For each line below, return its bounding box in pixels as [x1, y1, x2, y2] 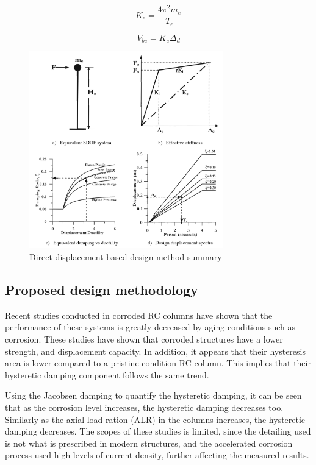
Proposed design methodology [5, 280, 198, 299]
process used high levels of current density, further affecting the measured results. [5, 449, 309, 461]
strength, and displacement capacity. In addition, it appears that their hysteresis [5, 344, 306, 357]
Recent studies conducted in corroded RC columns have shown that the [5, 308, 273, 321]
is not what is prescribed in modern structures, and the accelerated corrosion [5, 436, 293, 449]
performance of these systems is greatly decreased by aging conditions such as [5, 321, 296, 333]
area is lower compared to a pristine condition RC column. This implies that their [5, 357, 311, 369]
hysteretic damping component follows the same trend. [5, 368, 209, 381]
